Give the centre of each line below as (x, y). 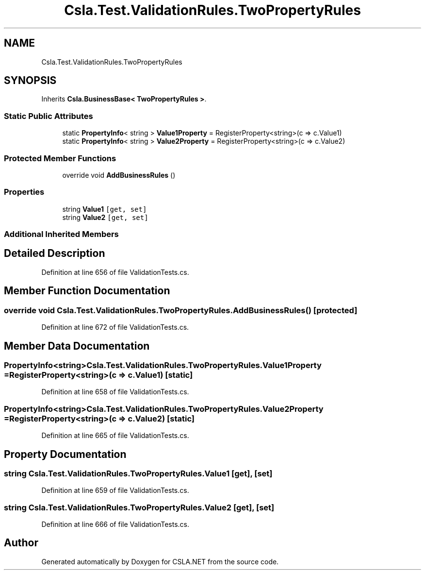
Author (21, 543)
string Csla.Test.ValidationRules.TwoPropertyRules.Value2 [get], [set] (139, 507)
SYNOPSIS (30, 81)
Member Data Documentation (77, 346)
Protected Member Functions (60, 158)
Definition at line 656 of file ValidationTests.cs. (115, 272)
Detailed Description (55, 253)
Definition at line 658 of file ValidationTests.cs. (115, 392)
